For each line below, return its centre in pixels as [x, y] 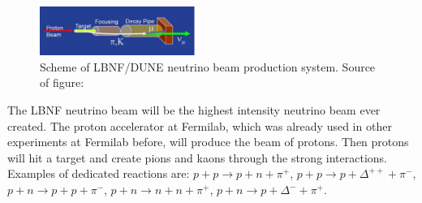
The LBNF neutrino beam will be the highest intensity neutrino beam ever [194, 110]
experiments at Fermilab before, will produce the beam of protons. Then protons [208, 142]
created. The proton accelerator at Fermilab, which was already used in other [200, 125]
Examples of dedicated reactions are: [99, 173]
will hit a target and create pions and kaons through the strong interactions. [197, 157]
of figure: [62, 82]
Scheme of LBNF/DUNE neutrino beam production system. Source [208, 66]
